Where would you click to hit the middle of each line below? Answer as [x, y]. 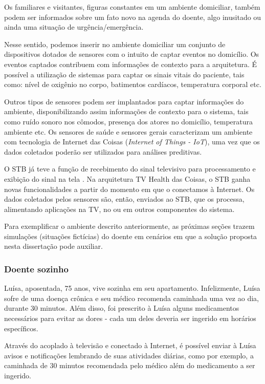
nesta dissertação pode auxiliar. [53, 246]
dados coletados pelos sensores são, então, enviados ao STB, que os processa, [124, 199]
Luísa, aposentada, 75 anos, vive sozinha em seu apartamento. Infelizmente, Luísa [132, 288]
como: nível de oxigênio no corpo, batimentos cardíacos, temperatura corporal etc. [133, 84]
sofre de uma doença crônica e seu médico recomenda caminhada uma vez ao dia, [131, 298]
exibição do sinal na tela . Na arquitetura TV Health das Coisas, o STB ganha [127, 178]
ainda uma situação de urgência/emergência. [74, 27]
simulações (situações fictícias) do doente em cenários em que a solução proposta [131, 236]
